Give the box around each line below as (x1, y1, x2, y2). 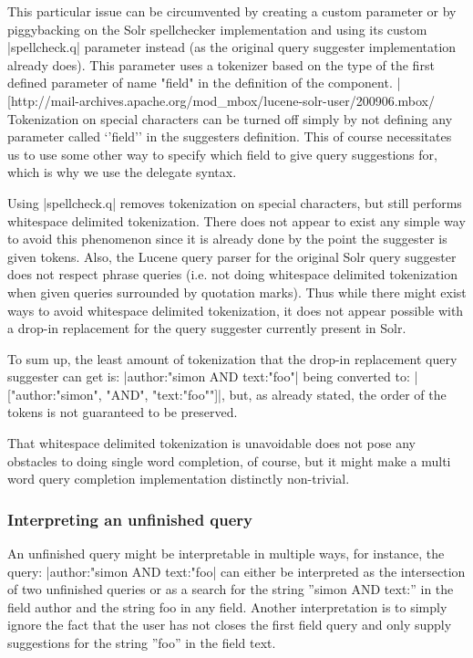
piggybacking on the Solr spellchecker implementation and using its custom (7, 19, 427, 38)
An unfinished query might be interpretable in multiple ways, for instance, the (7, 544, 445, 563)
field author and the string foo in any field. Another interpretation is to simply (7, 597, 447, 616)
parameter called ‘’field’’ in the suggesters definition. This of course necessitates (7, 127, 452, 146)
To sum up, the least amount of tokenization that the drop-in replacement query (7, 349, 458, 368)
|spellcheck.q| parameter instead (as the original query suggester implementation (7, 37, 457, 57)
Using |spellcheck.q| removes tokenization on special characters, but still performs (7, 193, 462, 212)
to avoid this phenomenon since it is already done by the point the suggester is (7, 229, 447, 248)
